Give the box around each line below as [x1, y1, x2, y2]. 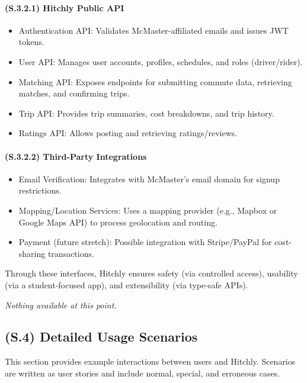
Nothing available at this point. [5, 298, 117, 311]
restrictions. [18, 184, 62, 197]
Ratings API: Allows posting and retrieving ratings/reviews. [18, 127, 238, 139]
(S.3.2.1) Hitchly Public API [5, 1, 124, 14]
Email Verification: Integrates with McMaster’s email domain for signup [18, 172, 280, 185]
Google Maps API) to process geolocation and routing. [18, 215, 218, 228]
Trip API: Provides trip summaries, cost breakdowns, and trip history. [18, 107, 274, 119]
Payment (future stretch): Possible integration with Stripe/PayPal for [18, 236, 272, 248]
